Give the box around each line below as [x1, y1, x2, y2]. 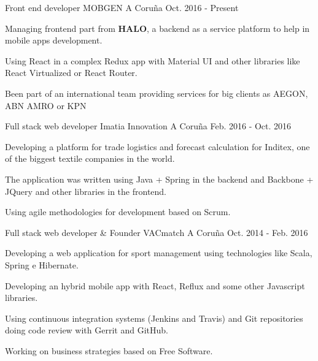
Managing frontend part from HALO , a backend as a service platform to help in [5, 21, 310, 34]
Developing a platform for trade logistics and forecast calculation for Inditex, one [5, 140, 310, 153]
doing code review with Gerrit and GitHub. [5, 324, 168, 336]
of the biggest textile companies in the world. [5, 152, 175, 165]
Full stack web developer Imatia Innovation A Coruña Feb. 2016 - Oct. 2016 [5, 120, 292, 132]
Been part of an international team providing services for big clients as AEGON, [5, 86, 308, 99]
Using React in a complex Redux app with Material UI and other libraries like [5, 54, 300, 67]
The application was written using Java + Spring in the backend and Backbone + [5, 172, 314, 185]
